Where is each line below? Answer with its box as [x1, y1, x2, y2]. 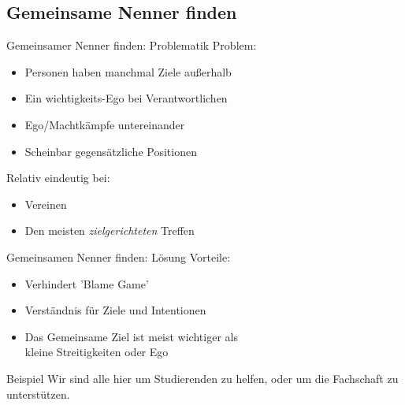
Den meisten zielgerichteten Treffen [24, 222, 195, 239]
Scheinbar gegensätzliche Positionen [24, 143, 197, 159]
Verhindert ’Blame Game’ [24, 275, 149, 292]
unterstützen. [6, 385, 70, 402]
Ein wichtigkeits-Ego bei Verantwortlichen [24, 90, 228, 106]
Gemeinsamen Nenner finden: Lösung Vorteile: [6, 248, 231, 265]
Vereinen [24, 195, 67, 212]
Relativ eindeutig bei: [6, 169, 110, 186]
